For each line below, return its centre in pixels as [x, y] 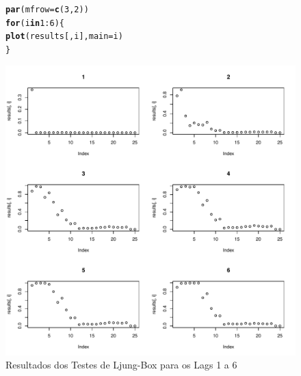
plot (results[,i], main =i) [64, 37]
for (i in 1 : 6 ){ [35, 23]
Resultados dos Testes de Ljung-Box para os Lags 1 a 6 [121, 365]
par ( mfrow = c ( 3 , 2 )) [47, 10]
